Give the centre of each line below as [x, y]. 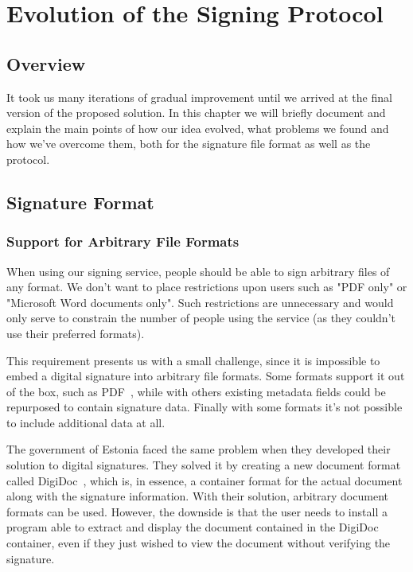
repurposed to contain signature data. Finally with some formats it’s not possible [205, 407]
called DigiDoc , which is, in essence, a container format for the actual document [205, 480]
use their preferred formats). [76, 333]
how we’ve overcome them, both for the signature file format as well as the [189, 144]
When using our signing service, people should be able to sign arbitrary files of [198, 271]
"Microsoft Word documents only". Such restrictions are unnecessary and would [200, 302]
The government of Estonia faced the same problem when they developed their [199, 449]
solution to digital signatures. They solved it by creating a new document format [204, 465]
